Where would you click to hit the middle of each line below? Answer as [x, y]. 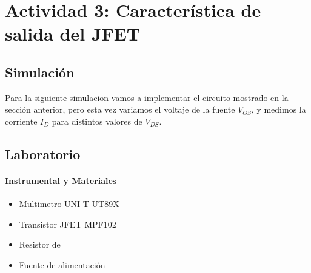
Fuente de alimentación [62, 264]
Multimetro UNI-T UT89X [69, 204]
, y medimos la [279, 109]
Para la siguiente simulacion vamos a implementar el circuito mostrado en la [147, 97]
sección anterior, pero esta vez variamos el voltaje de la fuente [120, 109]
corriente [21, 121]
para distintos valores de [97, 121]
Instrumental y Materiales [61, 180]
